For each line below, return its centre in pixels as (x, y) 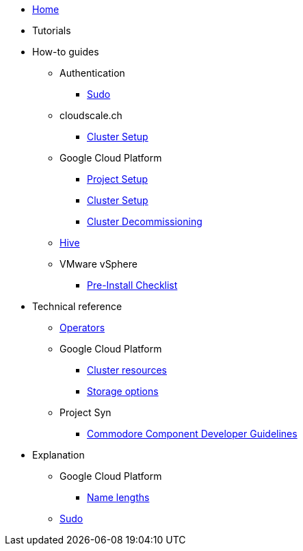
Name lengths (118, 497)
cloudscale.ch (91, 115)
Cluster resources (127, 370)
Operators (82, 328)
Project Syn (85, 412)
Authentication (92, 73)
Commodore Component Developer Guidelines (192, 434)
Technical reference (77, 306)
